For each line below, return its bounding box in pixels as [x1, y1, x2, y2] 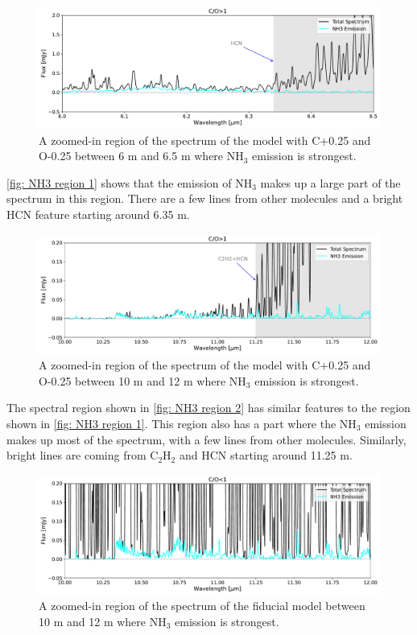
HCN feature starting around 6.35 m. [6, 205, 190, 222]
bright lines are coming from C [6, 447, 159, 464]
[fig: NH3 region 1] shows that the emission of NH [6, 174, 253, 191]
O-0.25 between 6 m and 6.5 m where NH [39, 147, 244, 164]
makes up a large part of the [260, 174, 401, 191]
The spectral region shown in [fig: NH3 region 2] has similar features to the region [6, 399, 411, 416]
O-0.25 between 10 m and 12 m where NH [39, 372, 246, 389]
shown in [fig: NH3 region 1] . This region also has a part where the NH [6, 414, 357, 431]
